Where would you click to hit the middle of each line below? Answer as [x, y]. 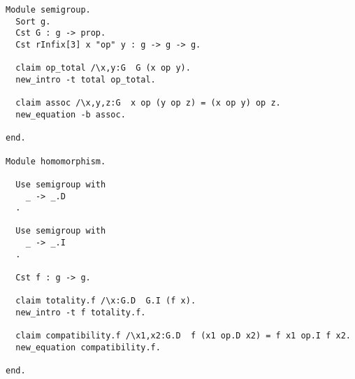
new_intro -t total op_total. [86, 79]
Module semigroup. [48, 10]
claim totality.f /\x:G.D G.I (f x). [106, 301]
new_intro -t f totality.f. [81, 313]
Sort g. [33, 21]
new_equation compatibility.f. [88, 348]
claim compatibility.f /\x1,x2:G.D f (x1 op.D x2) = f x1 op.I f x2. [183, 336]
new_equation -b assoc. [71, 114]
